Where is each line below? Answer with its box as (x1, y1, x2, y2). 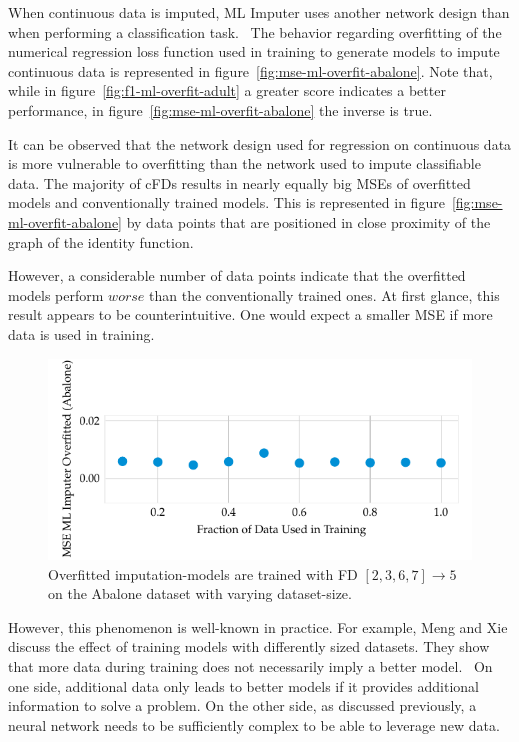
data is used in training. (8, 323, 155, 344)
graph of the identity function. (8, 231, 194, 252)
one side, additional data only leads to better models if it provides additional (8, 675, 479, 696)
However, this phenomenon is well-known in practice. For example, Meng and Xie (8, 616, 508, 637)
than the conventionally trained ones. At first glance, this (149, 284, 500, 305)
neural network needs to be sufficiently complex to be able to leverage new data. (8, 714, 500, 735)
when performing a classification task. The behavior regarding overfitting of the (8, 21, 502, 42)
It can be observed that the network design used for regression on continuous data (8, 133, 512, 154)
